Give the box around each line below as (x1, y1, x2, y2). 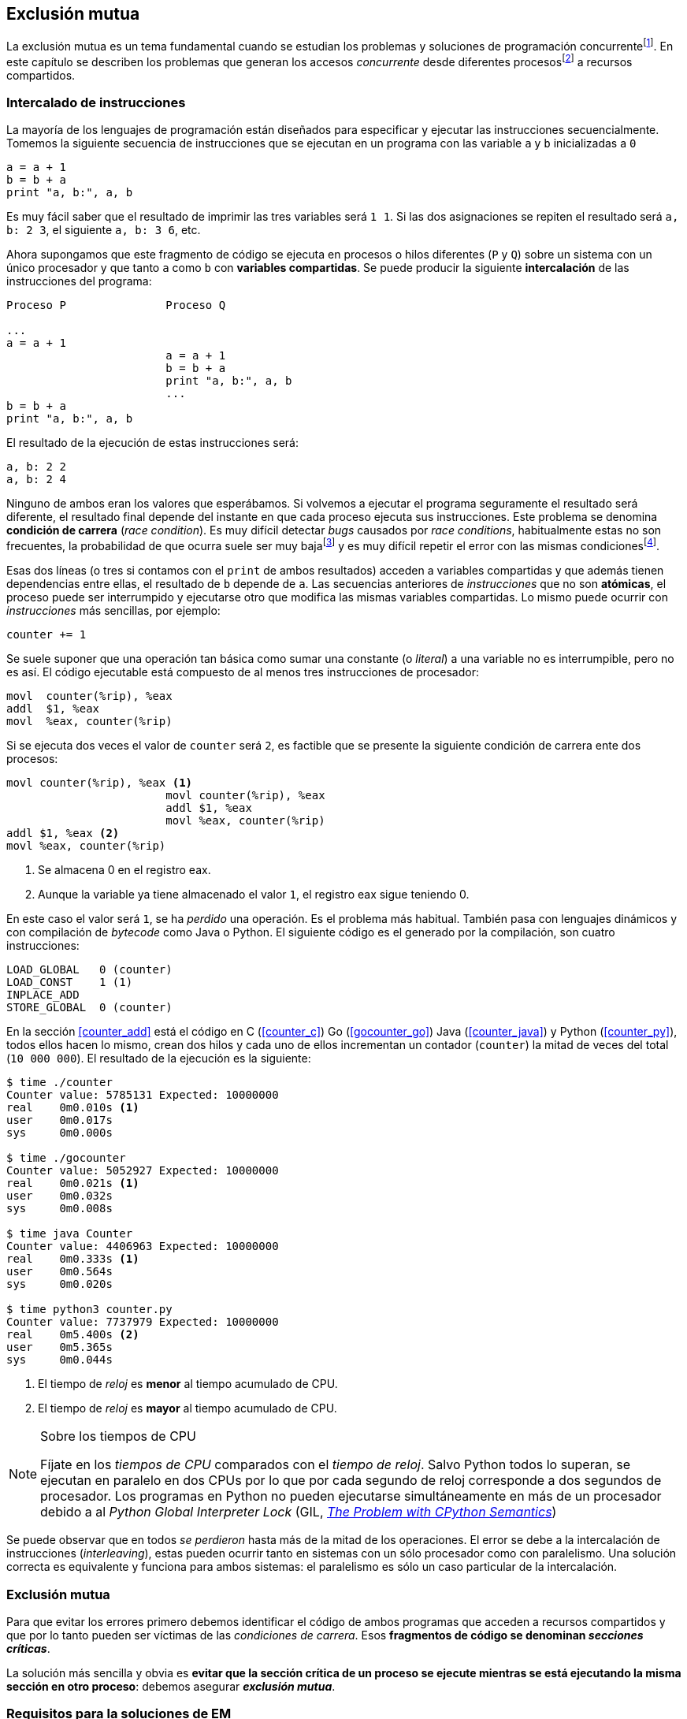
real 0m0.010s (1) (6, 1101, 139, 1114)
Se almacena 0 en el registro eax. (38, 863, 211, 877)
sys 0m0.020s (6, 1278, 113, 1291)
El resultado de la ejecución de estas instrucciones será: (6, 436, 299, 450)
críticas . (6, 1641, 50, 1655)
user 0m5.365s (6, 1341, 113, 1354)
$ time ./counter (6, 1076, 113, 1089)
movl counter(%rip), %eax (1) (6, 776, 193, 790)
